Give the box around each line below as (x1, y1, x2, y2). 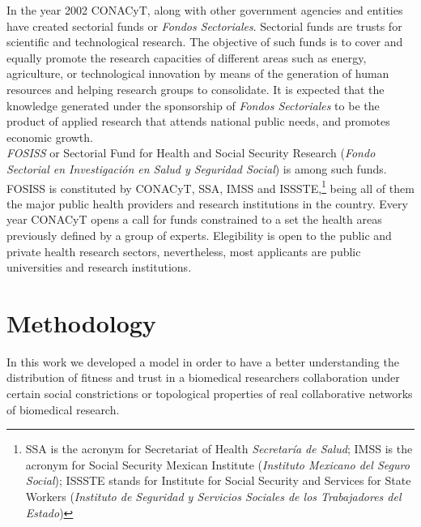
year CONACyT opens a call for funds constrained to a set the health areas (6, 211, 382, 228)
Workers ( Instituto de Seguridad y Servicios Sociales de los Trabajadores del (25, 488, 402, 505)
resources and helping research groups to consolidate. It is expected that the (6, 80, 385, 97)
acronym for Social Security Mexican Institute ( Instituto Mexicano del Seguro (25, 456, 410, 473)
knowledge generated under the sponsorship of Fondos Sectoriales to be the (6, 96, 380, 114)
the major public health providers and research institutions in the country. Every (6, 195, 408, 212)
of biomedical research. (6, 401, 120, 418)
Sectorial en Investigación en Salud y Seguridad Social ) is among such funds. (6, 160, 387, 177)
